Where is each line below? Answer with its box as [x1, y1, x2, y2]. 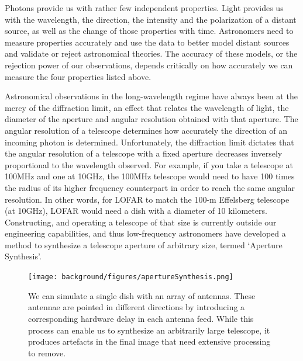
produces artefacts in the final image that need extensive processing [28, 335, 271, 348]
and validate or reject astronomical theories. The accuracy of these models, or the [5, 47, 298, 60]
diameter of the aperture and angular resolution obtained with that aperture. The [5, 113, 298, 125]
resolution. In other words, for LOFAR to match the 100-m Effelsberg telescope [5, 193, 290, 205]
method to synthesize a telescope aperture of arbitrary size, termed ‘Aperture [5, 238, 283, 251]
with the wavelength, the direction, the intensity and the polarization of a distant [5, 13, 297, 25]
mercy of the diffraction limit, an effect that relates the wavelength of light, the [5, 101, 289, 113]
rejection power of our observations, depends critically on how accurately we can [5, 58, 293, 71]
